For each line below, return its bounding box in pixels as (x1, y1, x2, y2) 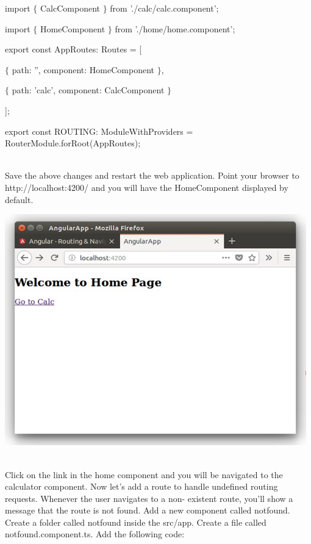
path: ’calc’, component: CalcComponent (12, 84, 165, 96)
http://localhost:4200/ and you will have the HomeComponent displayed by (5, 181, 288, 193)
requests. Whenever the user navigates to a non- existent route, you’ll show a (5, 492, 293, 504)
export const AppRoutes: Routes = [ (5, 43, 142, 55)
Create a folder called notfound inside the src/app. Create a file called (5, 515, 266, 528)
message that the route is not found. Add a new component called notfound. (5, 504, 290, 517)
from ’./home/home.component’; (115, 22, 235, 35)
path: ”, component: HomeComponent (12, 63, 154, 76)
